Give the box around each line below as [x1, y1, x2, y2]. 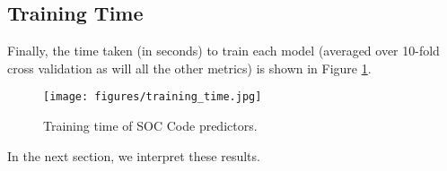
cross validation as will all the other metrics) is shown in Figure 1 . [7, 58, 372, 77]
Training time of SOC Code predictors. [43, 116, 258, 135]
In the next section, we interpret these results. [7, 146, 260, 165]
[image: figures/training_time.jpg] [43, 90, 262, 104]
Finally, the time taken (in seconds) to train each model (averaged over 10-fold [7, 41, 440, 60]
